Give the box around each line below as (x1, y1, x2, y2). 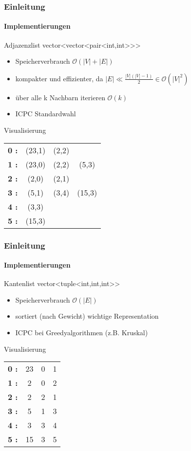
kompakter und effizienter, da (15, 73, 103, 83)
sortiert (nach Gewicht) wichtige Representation (15, 311, 159, 321)
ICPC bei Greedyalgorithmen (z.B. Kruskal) (15, 327, 148, 338)
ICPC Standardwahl (15, 108, 76, 119)
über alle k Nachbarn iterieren (15, 92, 105, 102)
